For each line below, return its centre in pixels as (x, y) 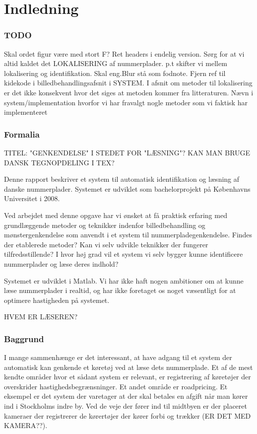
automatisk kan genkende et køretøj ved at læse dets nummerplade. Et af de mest (128, 367)
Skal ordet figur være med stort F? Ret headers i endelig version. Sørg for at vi (124, 53)
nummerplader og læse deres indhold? (61, 263)
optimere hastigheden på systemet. (57, 300)
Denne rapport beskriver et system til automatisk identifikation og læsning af (122, 179)
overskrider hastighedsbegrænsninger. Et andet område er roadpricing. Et (116, 386)
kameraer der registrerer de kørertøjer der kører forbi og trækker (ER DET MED (128, 415)
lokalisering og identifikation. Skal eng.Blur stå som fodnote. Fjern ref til (115, 73)
